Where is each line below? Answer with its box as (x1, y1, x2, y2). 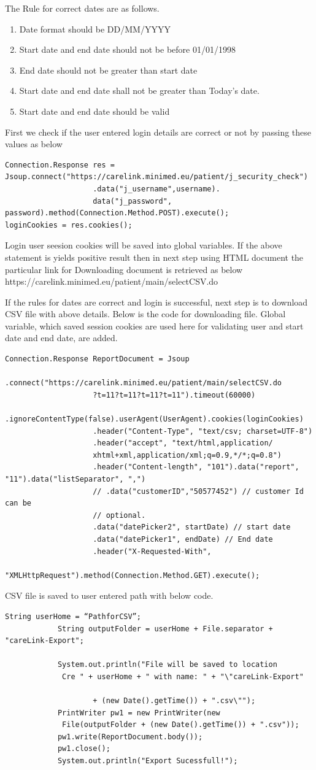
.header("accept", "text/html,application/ (93, 439, 273, 448)
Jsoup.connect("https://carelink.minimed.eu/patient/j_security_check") (5, 172, 308, 182)
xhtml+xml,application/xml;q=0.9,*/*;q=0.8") (93, 450, 282, 460)
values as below (5, 137, 63, 150)
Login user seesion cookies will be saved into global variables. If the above (5, 239, 282, 252)
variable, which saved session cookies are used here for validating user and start (5, 319, 304, 332)
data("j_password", (93, 196, 172, 206)
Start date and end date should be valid (19, 104, 170, 117)
